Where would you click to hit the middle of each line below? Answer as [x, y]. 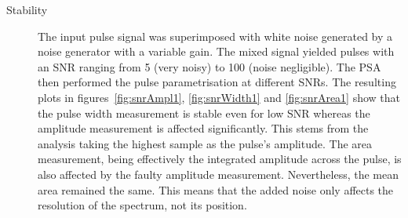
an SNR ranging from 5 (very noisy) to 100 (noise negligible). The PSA [209, 66]
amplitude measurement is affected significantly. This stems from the [203, 128]
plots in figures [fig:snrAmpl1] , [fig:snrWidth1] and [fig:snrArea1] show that [219, 97]
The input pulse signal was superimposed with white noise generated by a [215, 36]
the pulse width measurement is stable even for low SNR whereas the [204, 113]
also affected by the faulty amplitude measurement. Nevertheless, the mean [218, 174]
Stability [27, 9]
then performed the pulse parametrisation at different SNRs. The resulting [217, 82]
